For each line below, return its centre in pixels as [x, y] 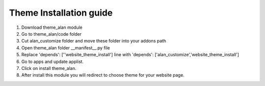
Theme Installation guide [61, 13]
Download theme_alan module [52, 27]
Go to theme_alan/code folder [52, 34]
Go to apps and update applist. [53, 62]
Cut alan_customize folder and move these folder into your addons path [94, 41]
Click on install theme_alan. [49, 68]
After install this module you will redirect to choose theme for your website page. [103, 75]
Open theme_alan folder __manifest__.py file [66, 48]
